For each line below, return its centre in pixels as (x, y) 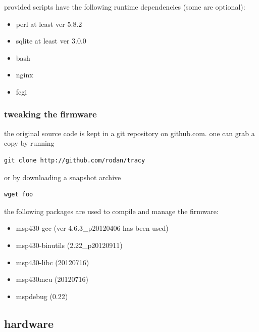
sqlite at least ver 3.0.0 (51, 41)
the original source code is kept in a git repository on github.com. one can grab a (129, 133)
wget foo (19, 195)
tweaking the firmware (50, 114)
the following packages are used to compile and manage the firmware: (111, 211)
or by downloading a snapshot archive (63, 177)
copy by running (29, 143)
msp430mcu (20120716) (52, 279)
